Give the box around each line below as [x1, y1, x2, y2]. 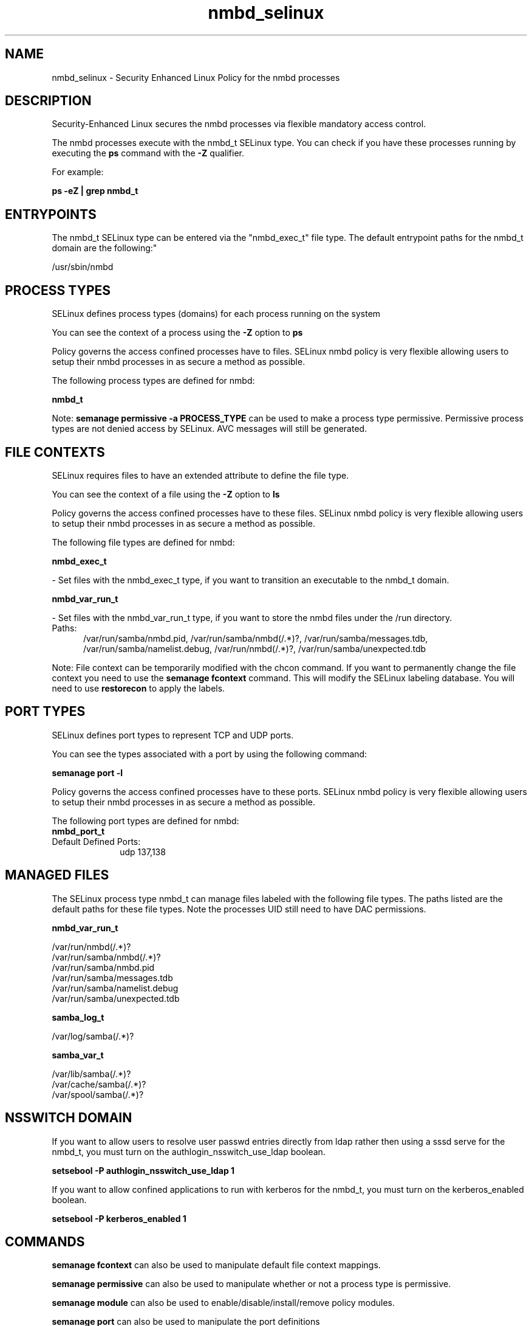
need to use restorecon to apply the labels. [52, 682, 225, 693]
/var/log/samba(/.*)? [52, 1030, 134, 1041]
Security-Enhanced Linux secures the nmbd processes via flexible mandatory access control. [52, 119, 426, 130]
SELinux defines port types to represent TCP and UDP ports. [52, 729, 294, 740]
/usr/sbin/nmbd [52, 262, 114, 272]
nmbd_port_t [52, 825, 105, 836]
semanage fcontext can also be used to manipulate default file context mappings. [52, 1260, 381, 1271]
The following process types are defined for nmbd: [52, 375, 255, 386]
